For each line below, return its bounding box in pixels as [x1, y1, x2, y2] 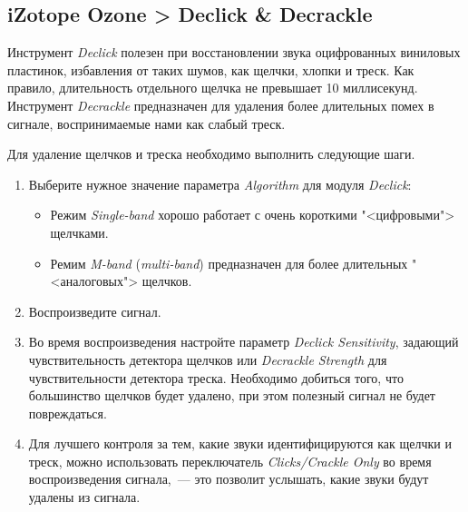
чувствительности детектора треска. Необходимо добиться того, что [28, 368, 404, 387]
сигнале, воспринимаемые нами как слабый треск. [7, 113, 286, 133]
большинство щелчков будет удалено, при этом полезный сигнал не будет [28, 386, 435, 405]
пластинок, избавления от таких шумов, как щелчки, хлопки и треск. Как [7, 60, 414, 79]
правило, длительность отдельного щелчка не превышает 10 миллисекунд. [7, 78, 418, 97]
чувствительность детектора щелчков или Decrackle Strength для [28, 350, 387, 369]
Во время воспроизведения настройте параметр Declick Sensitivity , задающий [28, 332, 459, 351]
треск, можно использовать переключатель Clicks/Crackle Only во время [28, 451, 432, 470]
